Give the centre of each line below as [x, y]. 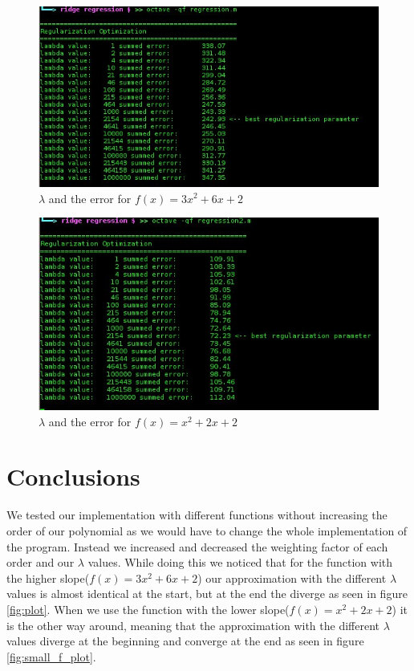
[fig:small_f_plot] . [51, 656]
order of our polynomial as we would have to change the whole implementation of [207, 531]
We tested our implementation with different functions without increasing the [197, 515]
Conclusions [73, 476]
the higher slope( [48, 577]
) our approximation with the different [292, 577]
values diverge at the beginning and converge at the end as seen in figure [185, 641]
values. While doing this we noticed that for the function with [240, 562]
